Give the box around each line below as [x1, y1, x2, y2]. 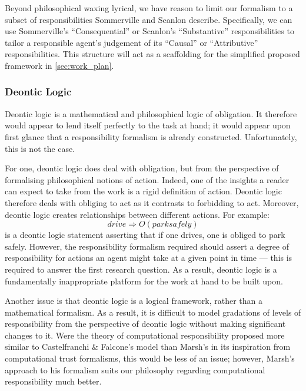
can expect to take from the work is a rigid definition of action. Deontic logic [5, 185, 282, 197]
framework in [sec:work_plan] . [5, 59, 114, 71]
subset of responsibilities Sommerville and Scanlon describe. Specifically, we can [5, 13, 292, 25]
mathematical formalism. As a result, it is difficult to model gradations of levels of [5, 306, 301, 318]
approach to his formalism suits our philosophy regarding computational [5, 363, 265, 376]
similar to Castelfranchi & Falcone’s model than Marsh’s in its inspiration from [5, 340, 291, 353]
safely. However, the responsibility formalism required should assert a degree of [5, 240, 290, 252]
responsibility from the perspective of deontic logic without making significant [5, 317, 286, 330]
